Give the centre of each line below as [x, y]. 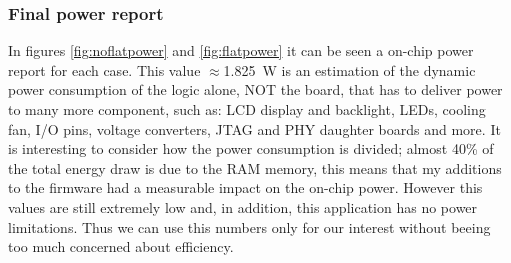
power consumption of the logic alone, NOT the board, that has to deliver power [255, 89]
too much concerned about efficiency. [121, 246]
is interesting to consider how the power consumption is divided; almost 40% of [251, 148]
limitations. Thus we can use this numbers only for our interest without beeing [249, 226]
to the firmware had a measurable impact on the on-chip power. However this [245, 187]
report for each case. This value [104, 69]
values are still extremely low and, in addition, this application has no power [243, 206]
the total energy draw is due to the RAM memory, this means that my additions [255, 167]
